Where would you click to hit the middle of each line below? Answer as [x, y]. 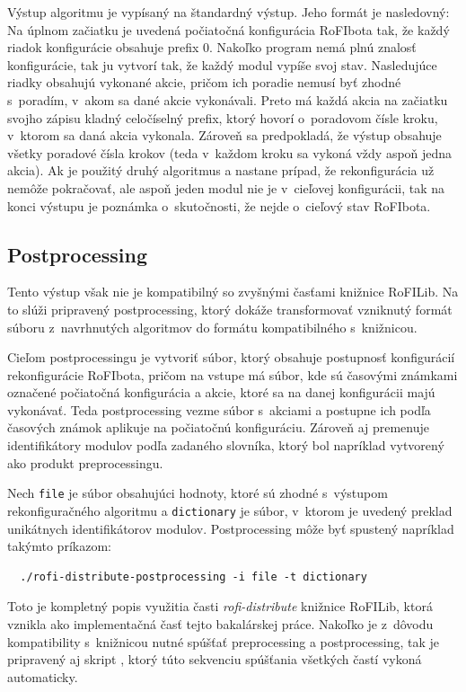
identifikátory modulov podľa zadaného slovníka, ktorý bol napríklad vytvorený [226, 445]
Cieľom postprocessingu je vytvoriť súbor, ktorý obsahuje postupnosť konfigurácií [231, 357]
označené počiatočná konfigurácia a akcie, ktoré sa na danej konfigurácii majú [221, 392]
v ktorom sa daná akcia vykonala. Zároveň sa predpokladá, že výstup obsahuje [224, 135]
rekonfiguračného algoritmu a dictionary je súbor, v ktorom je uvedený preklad [230, 510]
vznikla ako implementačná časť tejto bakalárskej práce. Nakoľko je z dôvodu [220, 623]
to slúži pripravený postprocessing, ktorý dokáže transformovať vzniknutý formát [230, 309]
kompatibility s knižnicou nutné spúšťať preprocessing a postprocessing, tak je [224, 641]
